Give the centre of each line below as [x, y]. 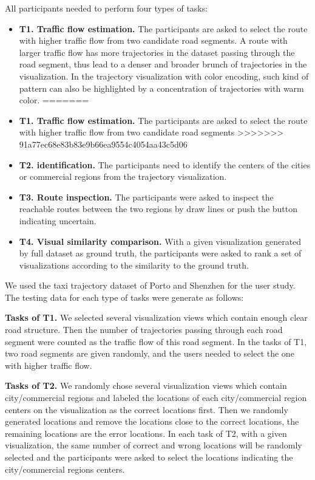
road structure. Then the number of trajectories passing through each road [144, 330]
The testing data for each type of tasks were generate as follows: [124, 297]
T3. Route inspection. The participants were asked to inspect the [146, 197]
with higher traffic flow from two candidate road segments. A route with [153, 40]
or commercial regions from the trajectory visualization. [123, 177]
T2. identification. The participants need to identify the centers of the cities [165, 164]
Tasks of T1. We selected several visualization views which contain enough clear [156, 317]
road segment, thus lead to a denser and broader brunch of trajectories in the [163, 64]
